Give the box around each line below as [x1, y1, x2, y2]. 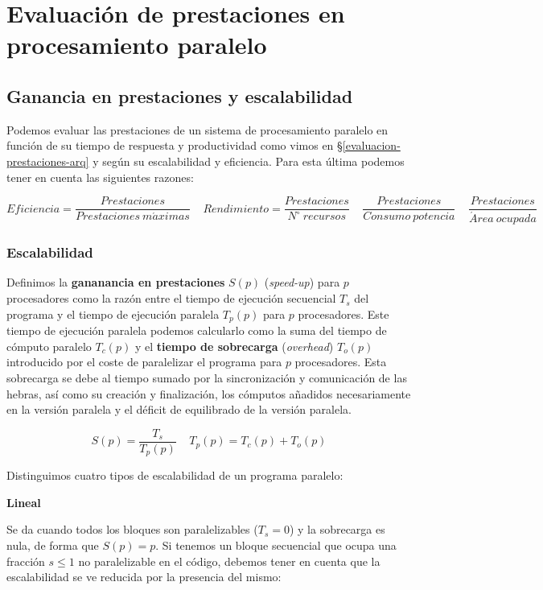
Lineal [6, 493, 41, 510]
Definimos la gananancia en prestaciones [6, 274, 225, 291]
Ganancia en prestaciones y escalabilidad [6, 83, 353, 108]
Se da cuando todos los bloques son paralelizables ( [6, 521, 258, 538]
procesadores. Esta [294, 353, 387, 370]
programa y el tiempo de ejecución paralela [6, 305, 220, 322]
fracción [6, 552, 45, 569]
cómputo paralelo [6, 337, 92, 354]
